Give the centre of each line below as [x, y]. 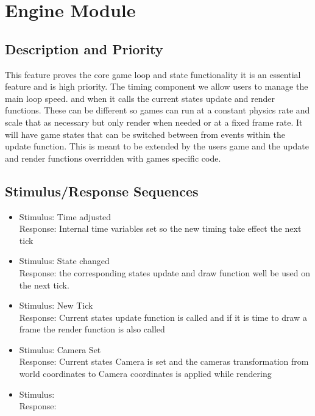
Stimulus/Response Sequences [102, 191]
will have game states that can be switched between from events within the [145, 134]
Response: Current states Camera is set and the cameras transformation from [164, 361]
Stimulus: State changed [64, 261]
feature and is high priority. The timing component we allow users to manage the [157, 86]
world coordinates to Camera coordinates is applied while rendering [145, 374]
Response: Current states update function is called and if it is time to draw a [163, 317]
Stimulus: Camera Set [60, 349]
